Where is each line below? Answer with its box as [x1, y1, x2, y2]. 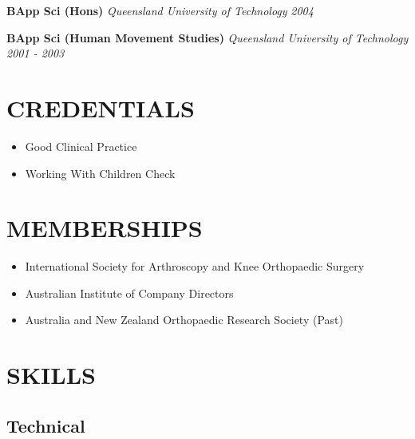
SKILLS [6, 358, 96, 391]
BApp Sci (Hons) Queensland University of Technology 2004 [6, 2, 314, 18]
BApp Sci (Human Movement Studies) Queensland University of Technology [6, 29, 409, 45]
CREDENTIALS [6, 91, 195, 124]
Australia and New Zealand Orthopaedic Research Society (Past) [25, 311, 343, 328]
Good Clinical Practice [25, 137, 137, 154]
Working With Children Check [25, 164, 176, 181]
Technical [6, 413, 85, 437]
